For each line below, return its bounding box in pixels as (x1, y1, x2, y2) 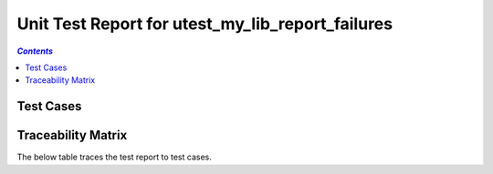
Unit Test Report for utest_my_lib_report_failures (16, 14, 393, 34)
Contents (16, 46, 54, 56)
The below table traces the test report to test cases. (16, 151, 212, 163)
